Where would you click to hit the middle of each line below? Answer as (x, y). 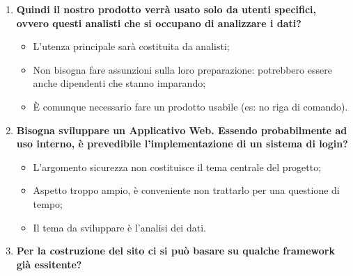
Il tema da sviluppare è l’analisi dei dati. (119, 227)
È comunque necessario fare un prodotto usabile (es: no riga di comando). (190, 106)
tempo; (48, 203)
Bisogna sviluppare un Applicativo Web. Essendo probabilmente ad (182, 130)
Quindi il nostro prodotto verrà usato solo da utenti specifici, (166, 9)
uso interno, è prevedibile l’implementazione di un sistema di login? (182, 144)
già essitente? (49, 264)
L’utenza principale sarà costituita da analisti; (131, 46)
